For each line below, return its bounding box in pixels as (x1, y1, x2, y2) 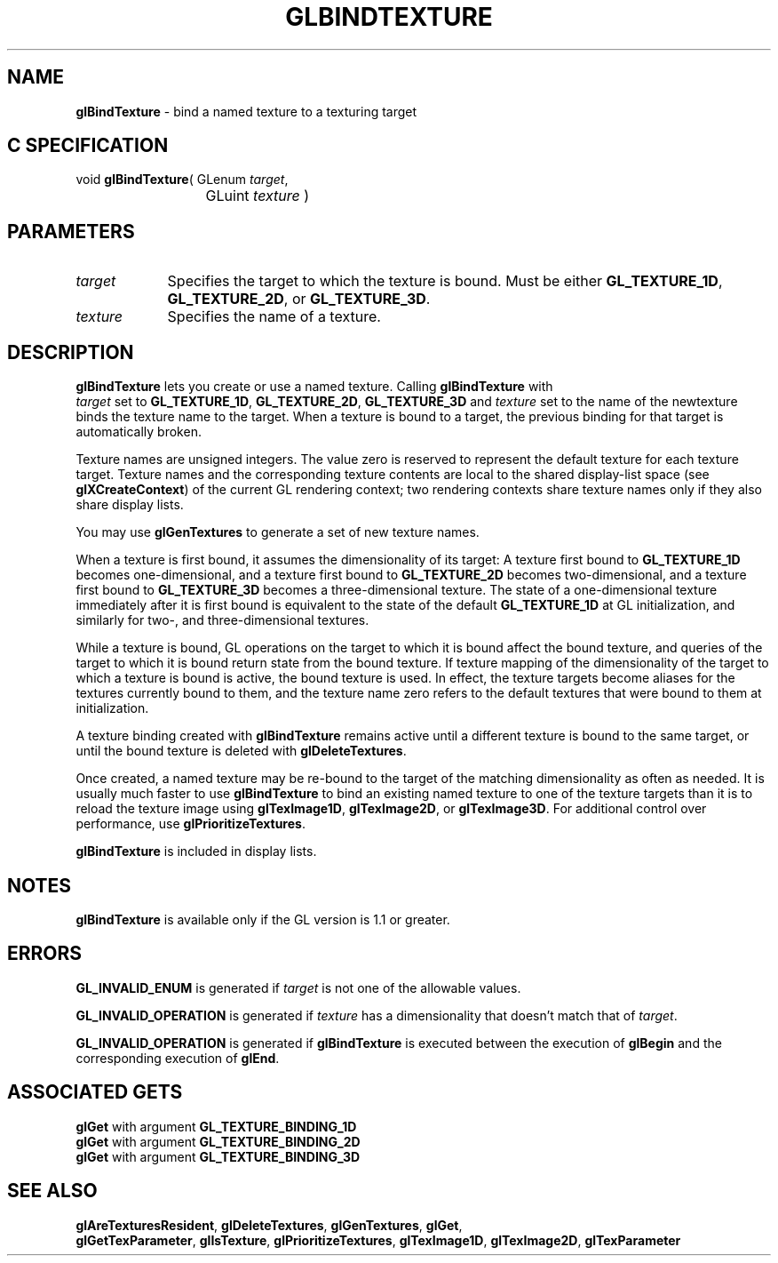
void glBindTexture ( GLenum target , (75, 172, 289, 188)
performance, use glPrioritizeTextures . (75, 816, 306, 832)
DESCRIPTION (7, 340, 134, 364)
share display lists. (75, 497, 184, 513)
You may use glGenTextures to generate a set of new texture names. (75, 524, 480, 540)
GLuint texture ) (205, 187, 310, 205)
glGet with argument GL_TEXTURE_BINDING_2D (75, 1133, 361, 1149)
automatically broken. (75, 424, 202, 440)
